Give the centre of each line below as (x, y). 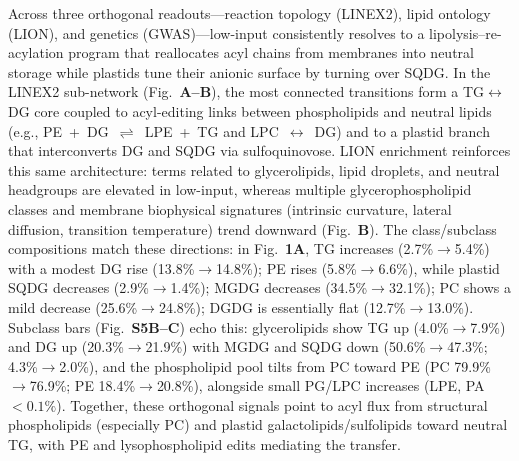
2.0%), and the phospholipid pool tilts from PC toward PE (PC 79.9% (275, 365)
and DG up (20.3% (66, 346)
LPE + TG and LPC (211, 130)
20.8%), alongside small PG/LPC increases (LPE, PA (320, 385)
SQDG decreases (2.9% (78, 287)
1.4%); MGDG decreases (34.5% (269, 287)
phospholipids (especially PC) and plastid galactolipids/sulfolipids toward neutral (258, 424)
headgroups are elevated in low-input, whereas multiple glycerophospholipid (240, 189)
